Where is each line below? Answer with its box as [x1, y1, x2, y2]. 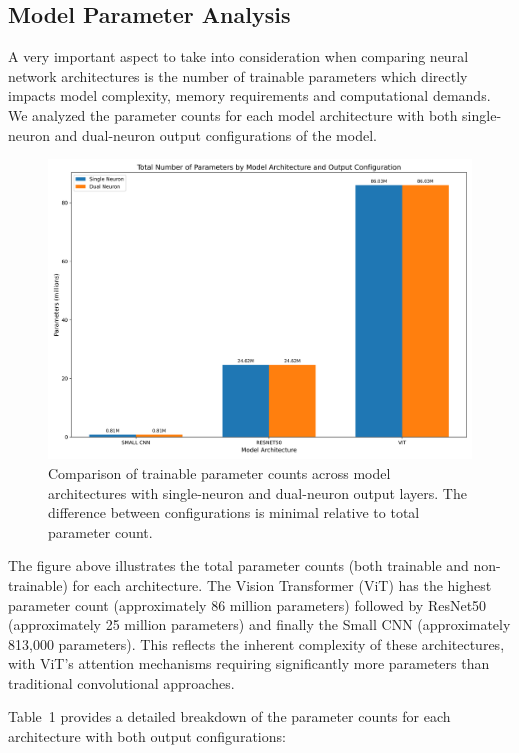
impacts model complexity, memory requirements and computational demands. [8, 85, 491, 106]
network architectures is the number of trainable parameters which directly [8, 65, 468, 86]
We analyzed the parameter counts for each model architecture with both [8, 104, 458, 125]
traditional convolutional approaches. [8, 672, 235, 693]
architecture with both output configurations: [8, 726, 286, 747]
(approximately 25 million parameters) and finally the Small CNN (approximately [8, 614, 511, 635]
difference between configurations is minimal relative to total [48, 502, 420, 523]
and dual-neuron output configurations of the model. [54, 124, 377, 145]
